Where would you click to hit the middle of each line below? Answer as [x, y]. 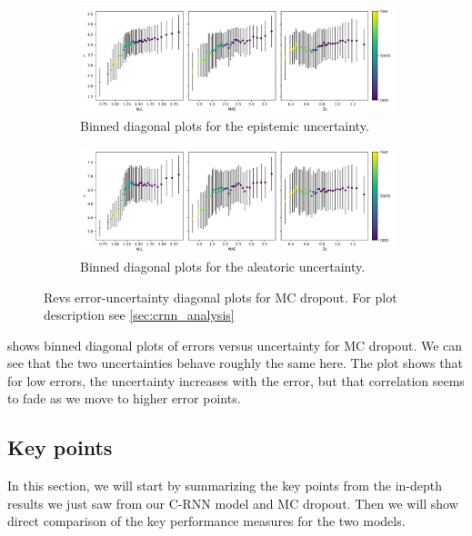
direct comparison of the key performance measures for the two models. [206, 521]
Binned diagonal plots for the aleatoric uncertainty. [223, 266]
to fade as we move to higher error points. [124, 398]
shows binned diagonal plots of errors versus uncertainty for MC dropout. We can [235, 345]
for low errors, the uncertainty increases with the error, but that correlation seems [236, 380]
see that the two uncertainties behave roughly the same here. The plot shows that [235, 363]
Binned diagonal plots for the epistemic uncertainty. [225, 126]
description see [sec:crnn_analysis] [139, 315]
